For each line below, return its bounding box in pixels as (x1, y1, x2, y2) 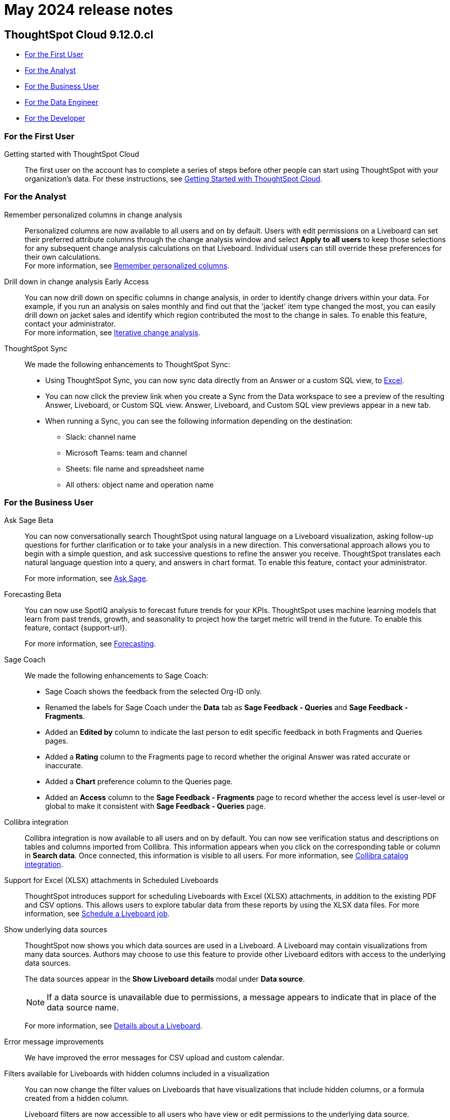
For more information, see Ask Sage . (25, 574, 148, 583)
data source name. (47, 1002, 119, 1013)
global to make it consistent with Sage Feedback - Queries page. (45, 802, 266, 811)
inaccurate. (45, 761, 83, 770)
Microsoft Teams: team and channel (66, 448, 187, 457)
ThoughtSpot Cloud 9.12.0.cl (4, 28, 154, 41)
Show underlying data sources (4, 925, 107, 934)
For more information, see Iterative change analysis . (25, 328, 200, 337)
